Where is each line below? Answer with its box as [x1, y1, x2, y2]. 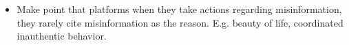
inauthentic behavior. [17, 29, 107, 43]
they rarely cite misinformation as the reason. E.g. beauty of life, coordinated [17, 15, 343, 29]
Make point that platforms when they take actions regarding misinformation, [17, 2, 342, 16]
